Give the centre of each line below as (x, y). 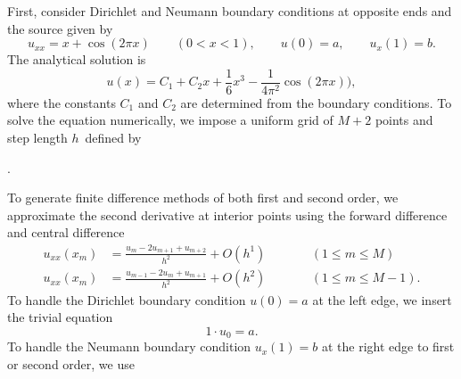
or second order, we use (71, 363)
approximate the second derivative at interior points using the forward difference (227, 214)
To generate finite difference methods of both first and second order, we (203, 198)
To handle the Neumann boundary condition (129, 346)
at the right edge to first (388, 346)
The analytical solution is (77, 59)
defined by (113, 138)
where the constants (62, 102)
